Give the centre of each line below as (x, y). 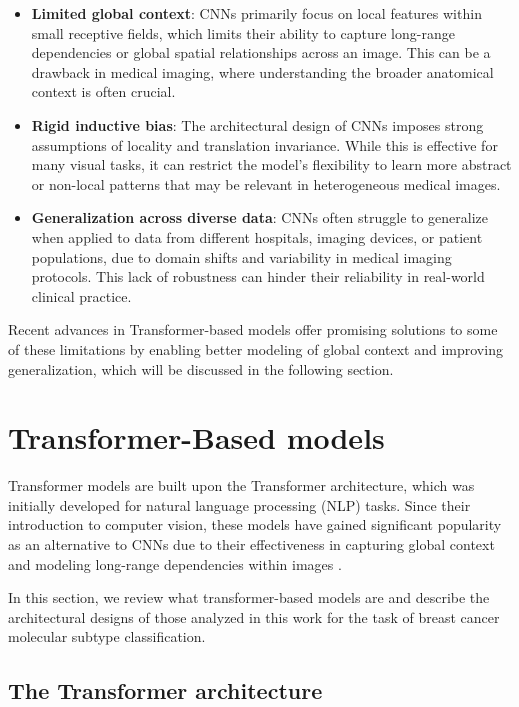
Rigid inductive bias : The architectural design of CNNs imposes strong (257, 124)
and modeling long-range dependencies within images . (175, 563)
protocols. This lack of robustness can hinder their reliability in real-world (258, 276)
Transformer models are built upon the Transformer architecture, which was (241, 485)
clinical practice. (81, 295)
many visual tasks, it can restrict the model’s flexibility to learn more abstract (271, 164)
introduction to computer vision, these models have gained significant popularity (255, 524)
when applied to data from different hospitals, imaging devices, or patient (257, 236)
